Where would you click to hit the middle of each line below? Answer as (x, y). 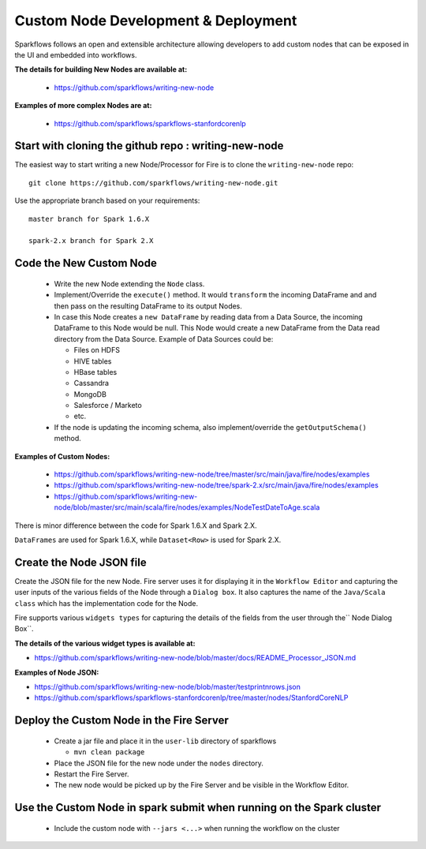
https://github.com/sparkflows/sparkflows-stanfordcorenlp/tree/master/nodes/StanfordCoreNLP (191, 698)
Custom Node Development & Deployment (156, 21)
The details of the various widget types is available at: (105, 643)
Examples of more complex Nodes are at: (83, 106)
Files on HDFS (97, 350)
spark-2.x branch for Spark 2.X (91, 241)
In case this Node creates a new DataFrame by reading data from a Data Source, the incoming (208, 316)
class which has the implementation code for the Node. (106, 603)
